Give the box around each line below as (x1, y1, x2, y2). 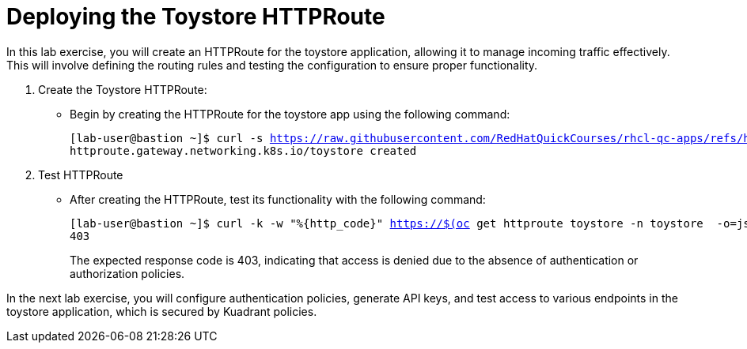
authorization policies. (70, 266, 185, 280)
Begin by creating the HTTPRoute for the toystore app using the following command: (70, 107, 510, 121)
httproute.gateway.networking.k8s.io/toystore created (70, 144, 417, 157)
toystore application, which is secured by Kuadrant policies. (6, 304, 317, 318)
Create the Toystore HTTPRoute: (38, 82, 207, 96)
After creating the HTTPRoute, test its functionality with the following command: (70, 192, 486, 206)
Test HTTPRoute (38, 167, 123, 182)
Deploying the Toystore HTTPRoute (6, 3, 385, 30)
